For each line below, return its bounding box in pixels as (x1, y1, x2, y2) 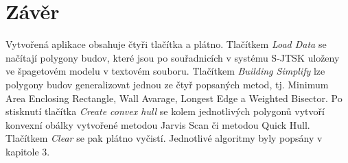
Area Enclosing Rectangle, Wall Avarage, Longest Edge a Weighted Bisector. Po (5, 90, 343, 105)
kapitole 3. (5, 144, 50, 158)
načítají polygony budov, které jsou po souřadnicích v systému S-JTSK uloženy (5, 50, 340, 64)
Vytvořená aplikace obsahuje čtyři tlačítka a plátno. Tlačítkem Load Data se (5, 37, 327, 51)
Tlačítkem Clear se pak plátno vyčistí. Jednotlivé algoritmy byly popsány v (5, 131, 323, 145)
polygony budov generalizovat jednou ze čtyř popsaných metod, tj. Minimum (5, 77, 329, 91)
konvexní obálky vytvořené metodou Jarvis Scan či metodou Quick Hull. (5, 117, 310, 131)
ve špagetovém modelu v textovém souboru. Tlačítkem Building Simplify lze (5, 64, 325, 78)
